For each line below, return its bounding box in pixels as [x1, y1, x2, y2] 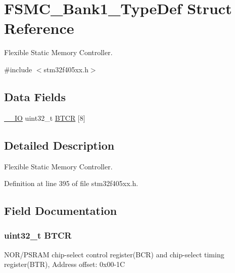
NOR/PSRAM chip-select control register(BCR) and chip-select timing [4, 249, 224, 259]
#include [4, 64, 32, 74]
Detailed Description [4, 137, 115, 153]
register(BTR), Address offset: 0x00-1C [4, 259, 125, 269]
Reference [4, 18, 74, 38]
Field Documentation [4, 203, 117, 218]
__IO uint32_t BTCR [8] [4, 112, 85, 123]
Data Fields [4, 88, 66, 104]
